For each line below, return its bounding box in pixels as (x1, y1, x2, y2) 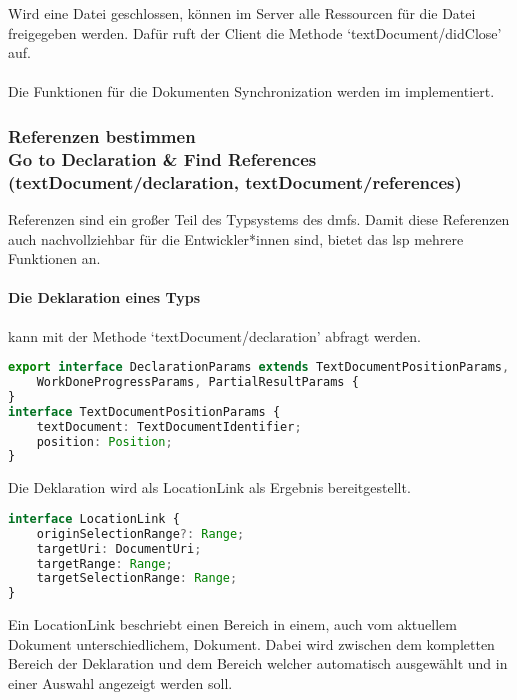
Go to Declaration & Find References (8, 146, 317, 171)
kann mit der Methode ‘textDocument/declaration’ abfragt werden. (8, 325, 421, 346)
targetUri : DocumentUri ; (36, 541, 202, 556)
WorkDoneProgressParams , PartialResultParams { (36, 375, 359, 390)
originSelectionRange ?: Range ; (36, 526, 245, 541)
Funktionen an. (8, 248, 101, 269)
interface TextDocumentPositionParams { (8, 404, 281, 419)
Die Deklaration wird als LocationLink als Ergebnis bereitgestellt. (8, 477, 411, 498)
